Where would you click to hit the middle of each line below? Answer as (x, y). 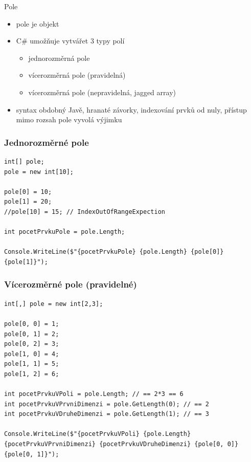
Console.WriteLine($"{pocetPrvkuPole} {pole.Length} (96, 252)
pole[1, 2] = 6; (32, 374)
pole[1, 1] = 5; (32, 364)
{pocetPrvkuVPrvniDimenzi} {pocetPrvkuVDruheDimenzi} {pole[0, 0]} (121, 444)
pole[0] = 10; (28, 192)
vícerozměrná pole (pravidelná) (77, 75)
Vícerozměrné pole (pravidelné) (71, 284)
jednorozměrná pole (59, 58)
